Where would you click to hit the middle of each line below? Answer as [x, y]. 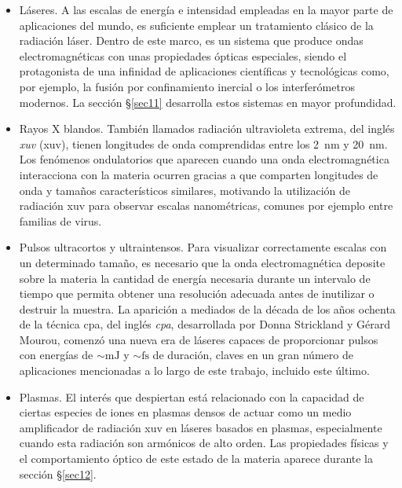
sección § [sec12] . [58, 473]
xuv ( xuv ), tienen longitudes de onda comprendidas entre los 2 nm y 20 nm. [203, 143]
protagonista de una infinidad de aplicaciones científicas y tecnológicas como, [204, 71]
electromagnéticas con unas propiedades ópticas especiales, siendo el [183, 55]
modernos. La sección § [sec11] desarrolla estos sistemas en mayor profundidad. [208, 102]
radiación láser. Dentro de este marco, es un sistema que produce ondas [191, 40]
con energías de [56, 355]
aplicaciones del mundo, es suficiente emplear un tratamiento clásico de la [196, 25]
